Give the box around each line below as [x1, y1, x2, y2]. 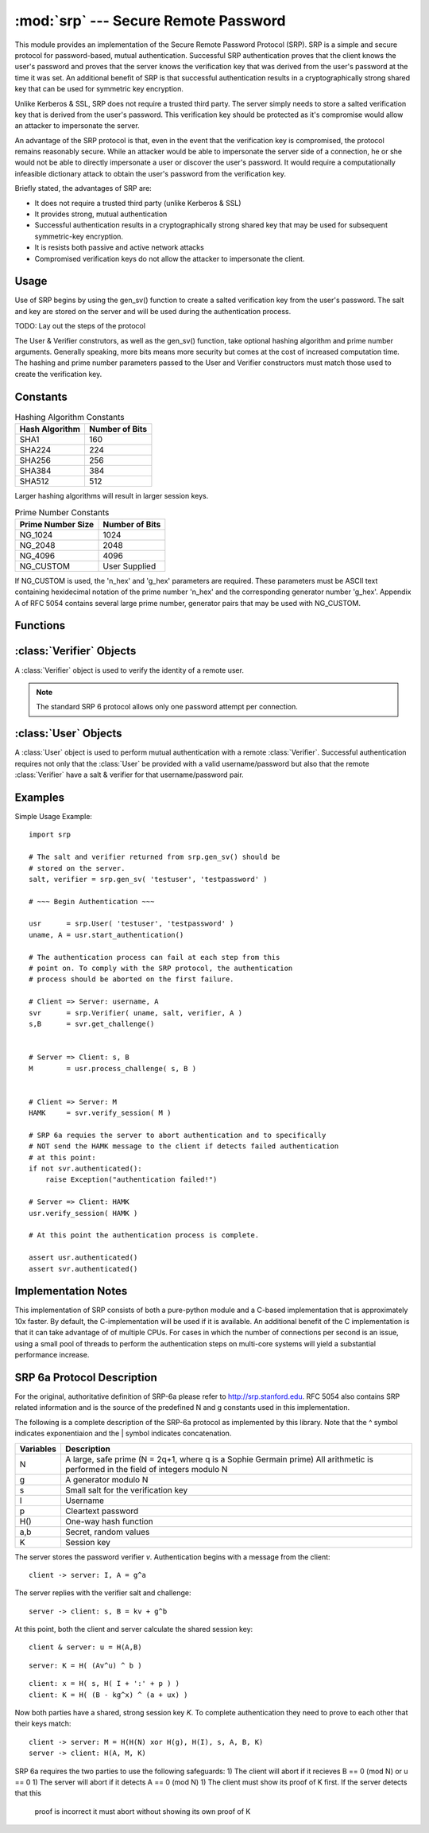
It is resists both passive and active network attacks [34, 243, 204, 252]
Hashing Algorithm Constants [14, 411, 125, 422]
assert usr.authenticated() [29, 1253, 138, 1262]
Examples [14, 790, 65, 804]
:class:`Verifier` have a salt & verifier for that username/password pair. [14, 770, 244, 779]
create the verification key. [14, 369, 102, 379]
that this [14, 1788, 41, 1798]
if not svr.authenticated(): [29, 1164, 142, 1173]
